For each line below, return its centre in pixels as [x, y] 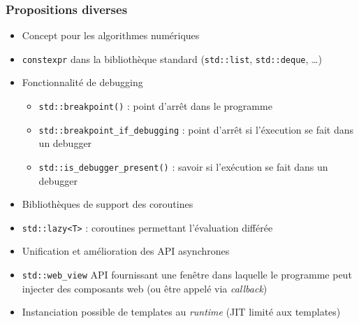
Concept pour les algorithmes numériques [111, 35]
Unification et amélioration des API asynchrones [126, 251]
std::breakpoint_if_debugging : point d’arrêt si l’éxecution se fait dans [196, 129]
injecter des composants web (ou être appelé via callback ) [145, 288]
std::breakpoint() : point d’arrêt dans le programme [155, 106]
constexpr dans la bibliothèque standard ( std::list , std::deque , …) [172, 58]
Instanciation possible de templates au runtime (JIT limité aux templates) [181, 312]
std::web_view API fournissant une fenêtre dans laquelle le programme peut [187, 275]
